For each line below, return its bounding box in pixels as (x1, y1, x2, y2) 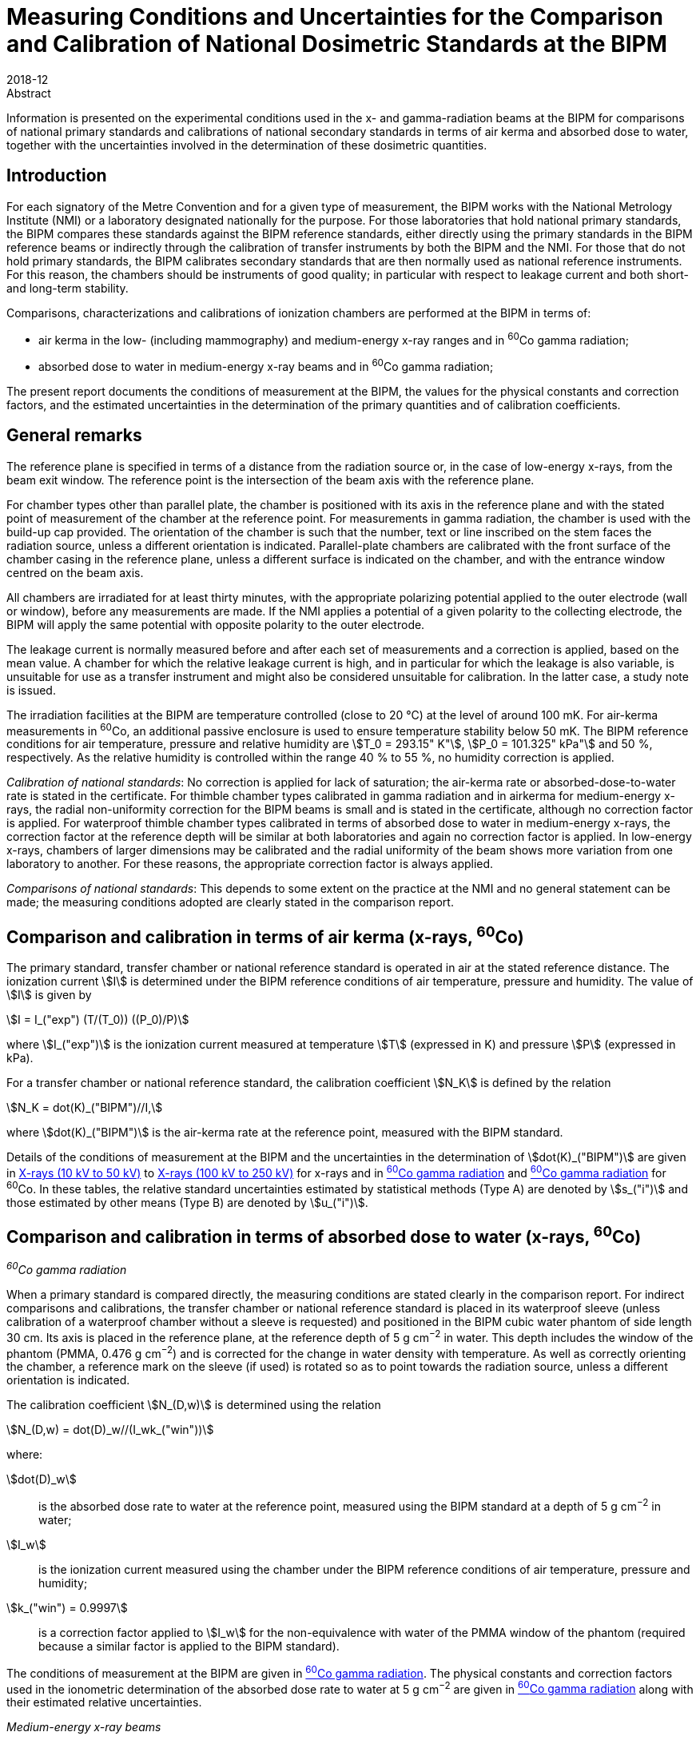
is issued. (6, 683, 56, 697)
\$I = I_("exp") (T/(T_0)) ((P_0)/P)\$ (6, 1013, 189, 1027)
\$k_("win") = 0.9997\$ (6, 1601, 128, 1615)
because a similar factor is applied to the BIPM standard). (38, 1639, 340, 1654)
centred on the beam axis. (6, 565, 144, 579)
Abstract (6, 86, 51, 100)
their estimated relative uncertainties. (6, 1695, 202, 1710)
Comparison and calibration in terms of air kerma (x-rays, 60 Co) (6, 922, 524, 947)
